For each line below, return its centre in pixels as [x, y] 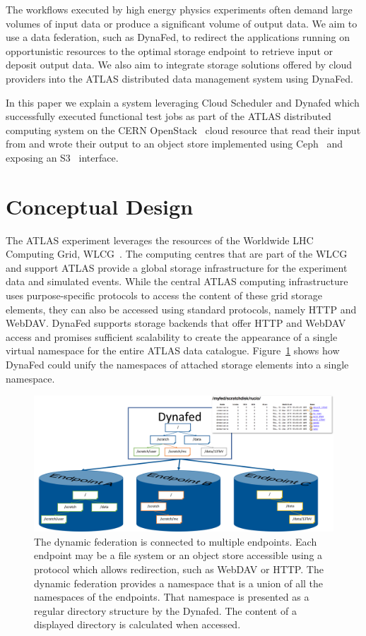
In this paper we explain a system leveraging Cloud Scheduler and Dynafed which [183, 102]
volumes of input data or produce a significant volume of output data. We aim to [182, 23]
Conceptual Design [100, 206]
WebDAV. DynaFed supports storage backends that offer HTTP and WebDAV [176, 323]
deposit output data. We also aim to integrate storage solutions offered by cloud [179, 65]
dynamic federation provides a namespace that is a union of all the [179, 583]
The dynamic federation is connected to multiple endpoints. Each [176, 541]
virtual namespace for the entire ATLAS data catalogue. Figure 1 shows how [173, 350]
